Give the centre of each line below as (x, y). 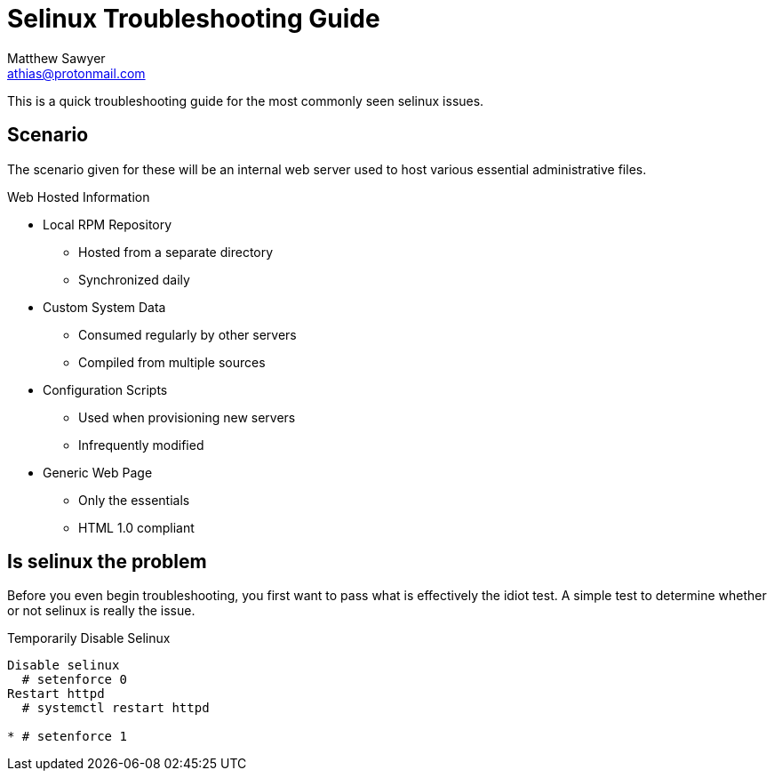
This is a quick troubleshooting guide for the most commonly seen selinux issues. (246, 100)
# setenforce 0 (74, 680)
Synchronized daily (134, 279)
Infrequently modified (141, 445)
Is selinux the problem (107, 562)
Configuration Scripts (105, 389)
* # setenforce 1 (67, 737)
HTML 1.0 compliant (136, 527)
